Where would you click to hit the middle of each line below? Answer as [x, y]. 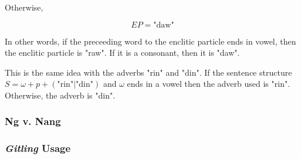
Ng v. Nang [33, 121]
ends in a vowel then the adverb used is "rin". [209, 84]
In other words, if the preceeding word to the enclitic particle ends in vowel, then [150, 41]
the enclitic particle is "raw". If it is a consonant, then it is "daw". [122, 53]
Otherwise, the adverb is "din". [60, 95]
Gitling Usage [38, 148]
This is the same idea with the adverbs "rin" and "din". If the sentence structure [148, 72]
